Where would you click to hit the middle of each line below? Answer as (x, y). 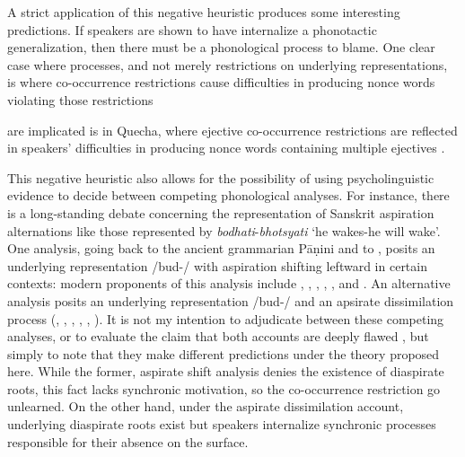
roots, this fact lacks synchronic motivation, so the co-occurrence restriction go (224, 388)
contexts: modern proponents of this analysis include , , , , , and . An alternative (229, 283)
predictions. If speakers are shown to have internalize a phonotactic (192, 29)
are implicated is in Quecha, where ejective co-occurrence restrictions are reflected (232, 130)
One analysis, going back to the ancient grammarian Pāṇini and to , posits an (221, 248)
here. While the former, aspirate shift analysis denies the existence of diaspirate (226, 371)
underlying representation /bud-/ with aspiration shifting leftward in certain (217, 265)
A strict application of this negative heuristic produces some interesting (204, 12)
